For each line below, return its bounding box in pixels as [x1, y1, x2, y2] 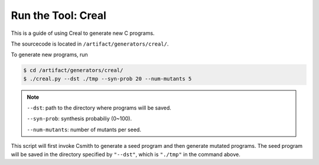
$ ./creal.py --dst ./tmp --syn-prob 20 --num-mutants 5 [23, 75, 192, 82]
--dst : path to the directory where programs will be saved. [27, 104, 171, 112]
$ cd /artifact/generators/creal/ [23, 67, 123, 74]
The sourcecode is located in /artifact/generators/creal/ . [11, 40, 169, 47]
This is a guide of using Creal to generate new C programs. [11, 30, 155, 37]
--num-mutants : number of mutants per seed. [27, 126, 142, 133]
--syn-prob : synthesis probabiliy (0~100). [27, 115, 132, 122]
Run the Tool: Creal [11, 9, 106, 22]
